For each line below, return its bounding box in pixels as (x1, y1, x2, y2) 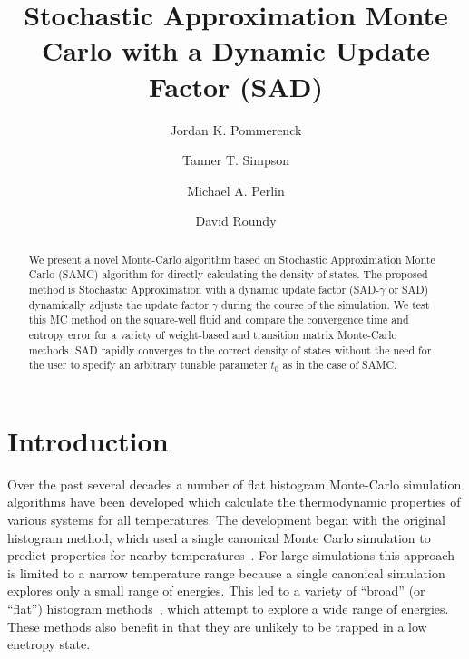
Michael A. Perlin (187, 180, 285, 199)
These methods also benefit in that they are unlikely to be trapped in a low (7, 616, 427, 635)
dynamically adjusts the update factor (28, 296, 209, 312)
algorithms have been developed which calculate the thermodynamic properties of (7, 492, 461, 511)
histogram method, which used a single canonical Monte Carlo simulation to (7, 528, 431, 547)
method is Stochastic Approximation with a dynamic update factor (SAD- (28, 281, 380, 296)
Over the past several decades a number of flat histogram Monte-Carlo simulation (7, 474, 462, 493)
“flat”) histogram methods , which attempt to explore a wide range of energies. (7, 599, 449, 618)
